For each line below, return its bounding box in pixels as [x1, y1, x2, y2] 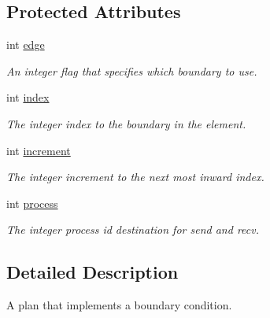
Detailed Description [6, 260, 179, 284]
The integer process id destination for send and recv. [6, 221, 259, 238]
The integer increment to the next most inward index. [6, 168, 264, 185]
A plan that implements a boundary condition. [6, 297, 232, 313]
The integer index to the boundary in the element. [6, 115, 246, 131]
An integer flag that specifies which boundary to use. [6, 62, 257, 79]
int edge [6, 36, 45, 53]
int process [6, 194, 58, 211]
